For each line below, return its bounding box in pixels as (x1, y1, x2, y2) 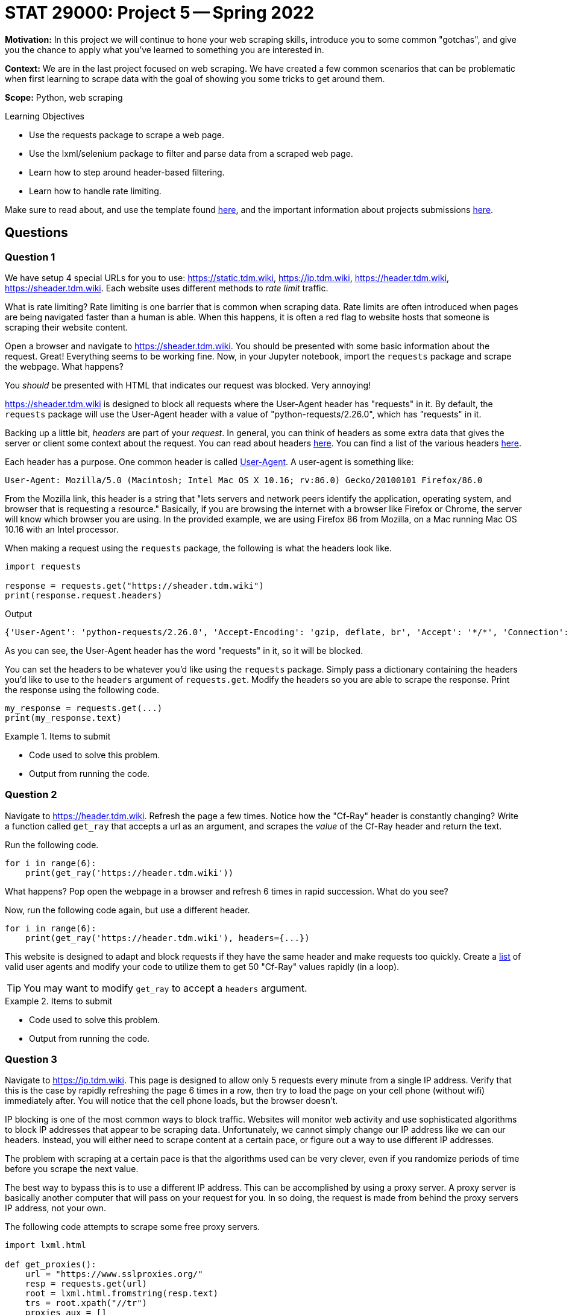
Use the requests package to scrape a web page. (29, 129, 225, 140)
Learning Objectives (5, 110, 84, 121)
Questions (5, 225, 68, 241)
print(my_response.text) (5, 712, 122, 723)
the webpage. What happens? (5, 361, 124, 372)
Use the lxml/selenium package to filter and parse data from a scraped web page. (29, 148, 353, 159)
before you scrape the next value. (5, 1164, 139, 1174)
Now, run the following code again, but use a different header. (5, 904, 250, 915)
